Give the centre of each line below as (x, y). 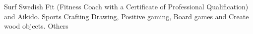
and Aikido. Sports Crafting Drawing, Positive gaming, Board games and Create (126, 16)
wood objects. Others (36, 26)
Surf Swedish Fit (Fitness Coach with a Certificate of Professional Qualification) (126, 6)
